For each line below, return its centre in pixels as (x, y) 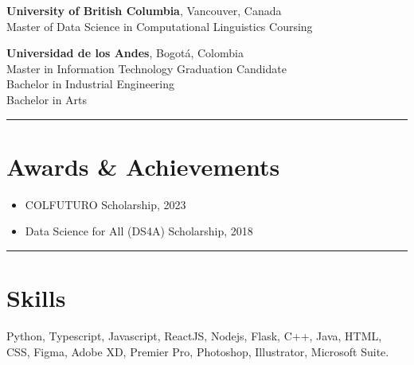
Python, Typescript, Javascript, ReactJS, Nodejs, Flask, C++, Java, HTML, (194, 336)
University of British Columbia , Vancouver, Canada (144, 10)
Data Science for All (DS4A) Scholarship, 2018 (139, 231)
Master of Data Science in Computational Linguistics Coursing (160, 26)
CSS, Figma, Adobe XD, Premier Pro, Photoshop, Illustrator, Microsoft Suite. (198, 351)
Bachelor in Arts (47, 99)
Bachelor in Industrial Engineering (91, 84)
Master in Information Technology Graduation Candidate (146, 68)
